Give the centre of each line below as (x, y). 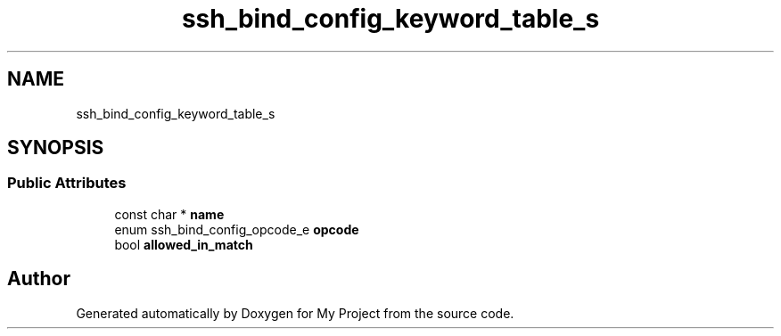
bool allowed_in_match (184, 244)
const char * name (169, 214)
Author (39, 279)
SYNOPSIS (56, 148)
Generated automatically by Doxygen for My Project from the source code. (295, 313)
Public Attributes (67, 183)
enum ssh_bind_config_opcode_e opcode (237, 229)
